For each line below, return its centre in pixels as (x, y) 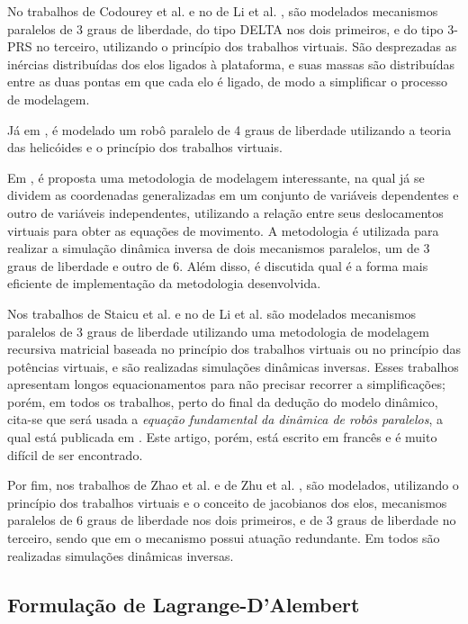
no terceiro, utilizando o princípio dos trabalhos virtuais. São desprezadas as (247, 46)
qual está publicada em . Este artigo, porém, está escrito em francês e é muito (222, 437)
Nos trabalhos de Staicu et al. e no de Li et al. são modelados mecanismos (212, 313)
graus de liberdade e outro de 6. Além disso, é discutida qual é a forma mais (218, 265)
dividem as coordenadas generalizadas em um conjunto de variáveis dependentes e (233, 195)
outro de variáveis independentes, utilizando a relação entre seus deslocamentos (225, 212)
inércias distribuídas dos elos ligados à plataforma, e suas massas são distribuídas (231, 63)
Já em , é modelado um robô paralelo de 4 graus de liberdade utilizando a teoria (229, 129)
